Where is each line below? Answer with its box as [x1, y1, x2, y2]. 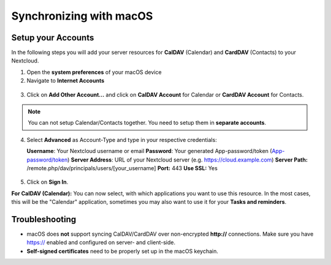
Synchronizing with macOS [11, 9, 153, 23]
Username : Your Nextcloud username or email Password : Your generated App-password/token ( [26, 147, 272, 155]
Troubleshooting [11, 214, 77, 225]
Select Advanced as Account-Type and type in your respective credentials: [26, 136, 217, 143]
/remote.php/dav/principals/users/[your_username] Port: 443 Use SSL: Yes [26, 164, 218, 171]
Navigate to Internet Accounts [26, 77, 105, 84]
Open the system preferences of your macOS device [26, 68, 162, 76]
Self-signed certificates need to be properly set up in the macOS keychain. [26, 247, 219, 255]
